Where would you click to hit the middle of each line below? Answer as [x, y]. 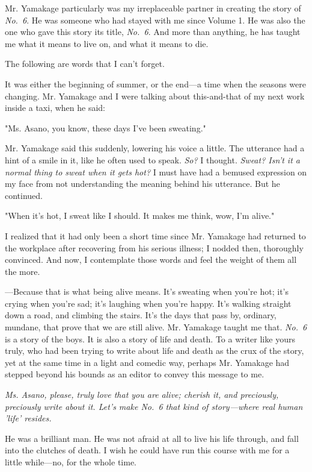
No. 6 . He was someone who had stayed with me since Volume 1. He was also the [155, 20]
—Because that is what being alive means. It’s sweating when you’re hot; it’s [147, 291]
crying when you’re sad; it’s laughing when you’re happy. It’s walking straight [148, 303]
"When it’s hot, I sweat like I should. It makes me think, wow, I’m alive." [140, 216]
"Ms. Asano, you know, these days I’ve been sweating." [106, 127]
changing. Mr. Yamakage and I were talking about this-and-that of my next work [155, 96]
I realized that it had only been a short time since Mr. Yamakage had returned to [155, 235]
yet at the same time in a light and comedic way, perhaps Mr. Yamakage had [147, 362]
